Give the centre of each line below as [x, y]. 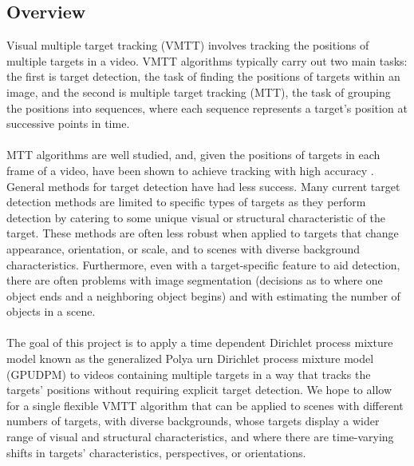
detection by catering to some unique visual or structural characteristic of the [196, 217]
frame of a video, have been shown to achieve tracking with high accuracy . [190, 170]
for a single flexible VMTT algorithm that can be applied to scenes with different [205, 405]
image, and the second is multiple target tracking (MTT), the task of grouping [199, 92]
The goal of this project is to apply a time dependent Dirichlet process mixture [200, 343]
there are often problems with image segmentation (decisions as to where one [195, 280]
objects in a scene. [51, 311]
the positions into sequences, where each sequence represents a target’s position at [207, 108]
